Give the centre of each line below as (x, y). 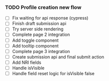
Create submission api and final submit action (58, 57)
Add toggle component (35, 40)
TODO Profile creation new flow (43, 7)
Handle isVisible (28, 68)
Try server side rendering (38, 29)
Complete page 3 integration (41, 51)
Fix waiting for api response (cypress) (50, 18)
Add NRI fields (27, 62)
